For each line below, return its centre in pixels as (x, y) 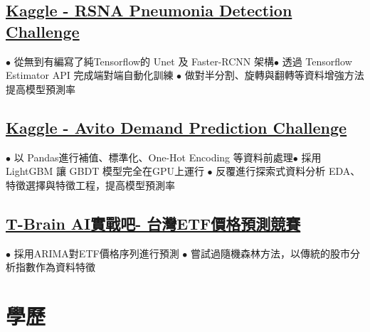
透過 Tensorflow (317, 61)
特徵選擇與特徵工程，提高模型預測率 (90, 184)
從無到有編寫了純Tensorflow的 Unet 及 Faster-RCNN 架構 (144, 61)
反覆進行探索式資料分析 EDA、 (288, 171)
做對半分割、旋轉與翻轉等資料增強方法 (274, 75)
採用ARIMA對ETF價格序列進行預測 (96, 253)
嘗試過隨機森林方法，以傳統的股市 (270, 253)
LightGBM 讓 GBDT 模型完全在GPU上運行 (105, 171)
